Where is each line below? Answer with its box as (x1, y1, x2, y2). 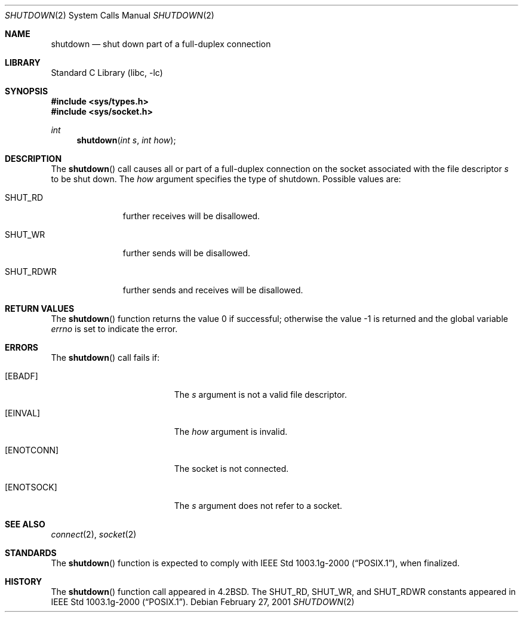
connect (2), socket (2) (51, 529, 137, 539)
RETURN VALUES (5, 303, 75, 314)
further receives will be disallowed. (122, 211, 260, 221)
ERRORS (5, 342, 39, 352)
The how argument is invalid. (174, 426, 288, 437)
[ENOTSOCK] (5, 482, 57, 492)
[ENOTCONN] (5, 445, 59, 455)
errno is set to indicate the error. (51, 324, 178, 334)
